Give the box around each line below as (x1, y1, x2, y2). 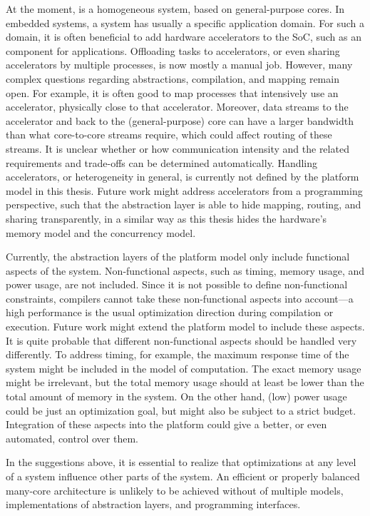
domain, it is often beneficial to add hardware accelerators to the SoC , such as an (6, 29, 362, 44)
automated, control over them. (6, 430, 138, 445)
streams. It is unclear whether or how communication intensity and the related (6, 141, 349, 156)
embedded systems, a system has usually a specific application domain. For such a (6, 15, 364, 30)
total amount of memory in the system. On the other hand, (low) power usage (6, 389, 347, 404)
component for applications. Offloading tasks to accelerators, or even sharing (6, 43, 340, 58)
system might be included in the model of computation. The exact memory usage (6, 360, 361, 375)
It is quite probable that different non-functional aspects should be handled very (6, 333, 357, 348)
